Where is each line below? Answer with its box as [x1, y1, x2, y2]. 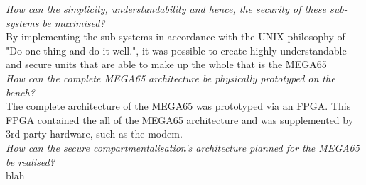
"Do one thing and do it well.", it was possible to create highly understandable [6, 43, 347, 57]
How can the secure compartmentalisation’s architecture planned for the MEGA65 [6, 140, 360, 155]
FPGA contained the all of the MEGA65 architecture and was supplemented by [6, 112, 354, 127]
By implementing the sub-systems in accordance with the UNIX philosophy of [6, 29, 345, 44]
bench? [6, 84, 35, 99]
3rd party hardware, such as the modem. [6, 126, 183, 141]
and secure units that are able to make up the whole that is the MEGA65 [6, 57, 327, 72]
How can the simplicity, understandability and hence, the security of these [6, 1, 326, 16]
